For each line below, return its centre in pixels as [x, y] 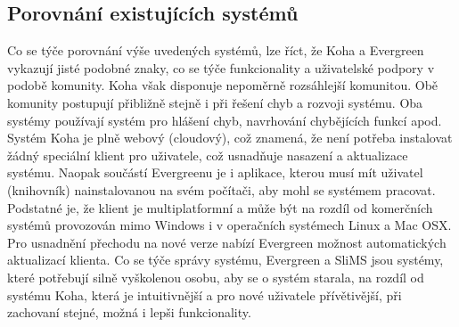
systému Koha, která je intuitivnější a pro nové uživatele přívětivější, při [205, 294]
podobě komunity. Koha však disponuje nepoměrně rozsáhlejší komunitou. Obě [223, 85]
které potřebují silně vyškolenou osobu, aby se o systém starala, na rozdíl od [216, 277]
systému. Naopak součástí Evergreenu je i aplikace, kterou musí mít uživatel [215, 172]
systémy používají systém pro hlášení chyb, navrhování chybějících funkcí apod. [225, 120]
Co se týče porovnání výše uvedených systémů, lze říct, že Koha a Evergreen [216, 50]
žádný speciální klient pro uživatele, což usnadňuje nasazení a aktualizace [208, 155]
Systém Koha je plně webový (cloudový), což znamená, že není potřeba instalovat [230, 138]
